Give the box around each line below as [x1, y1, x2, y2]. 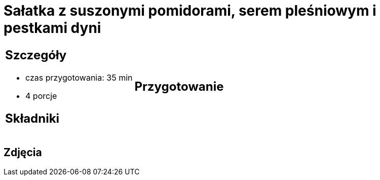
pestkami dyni [4, 19, 101, 37]
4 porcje [25, 90, 57, 101]
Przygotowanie [134, 79, 224, 94]
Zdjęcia [4, 146, 42, 159]
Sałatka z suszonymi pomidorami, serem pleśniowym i [4, 2, 376, 19]
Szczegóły [5, 47, 67, 62]
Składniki [5, 111, 60, 126]
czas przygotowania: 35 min [25, 72, 133, 83]
